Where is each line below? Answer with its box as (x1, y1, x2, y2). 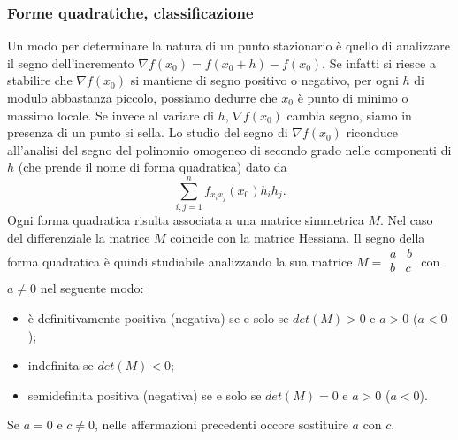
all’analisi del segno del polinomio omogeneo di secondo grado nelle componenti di (7, 140, 452, 158)
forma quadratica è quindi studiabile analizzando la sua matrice (7, 251, 353, 270)
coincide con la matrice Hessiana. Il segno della (170, 228, 425, 246)
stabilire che (7, 71, 73, 89)
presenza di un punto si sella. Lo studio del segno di (7, 123, 288, 142)
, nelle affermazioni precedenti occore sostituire (95, 415, 348, 434)
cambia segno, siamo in (286, 105, 412, 124)
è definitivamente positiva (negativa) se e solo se (27, 308, 289, 327)
